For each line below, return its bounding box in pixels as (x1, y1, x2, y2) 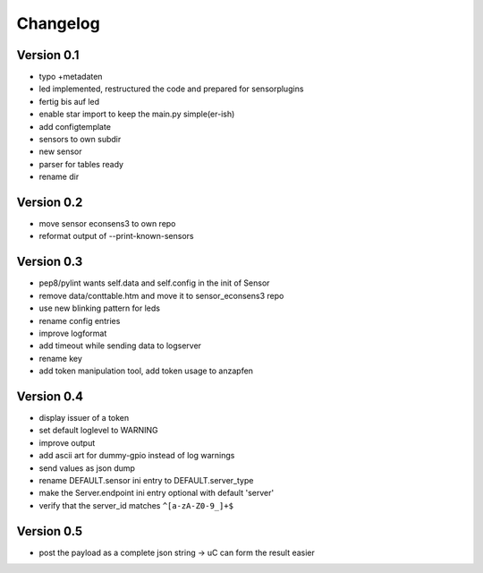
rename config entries (38, 315, 121, 326)
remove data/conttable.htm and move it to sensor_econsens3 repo (38, 290, 284, 301)
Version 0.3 (16, 254, 83, 269)
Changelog (16, 13, 100, 33)
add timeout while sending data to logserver (38, 340, 201, 351)
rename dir (38, 171, 80, 183)
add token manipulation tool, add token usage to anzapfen (38, 365, 254, 376)
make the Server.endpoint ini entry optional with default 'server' (38, 488, 275, 499)
